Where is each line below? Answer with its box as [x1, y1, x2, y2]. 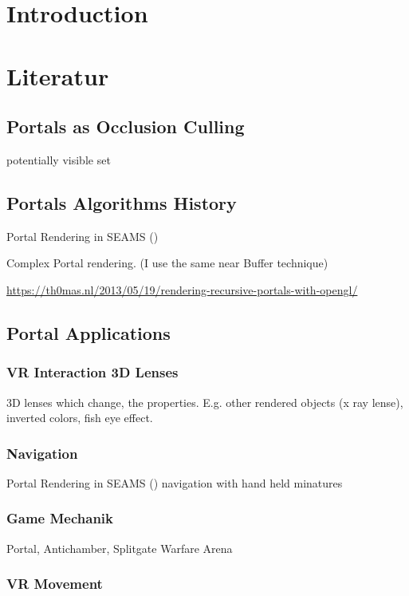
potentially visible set [6, 151, 111, 168]
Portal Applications [6, 320, 171, 345]
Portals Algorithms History [6, 190, 237, 215]
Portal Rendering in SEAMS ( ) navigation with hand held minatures [6, 474, 343, 491]
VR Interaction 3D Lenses [6, 362, 179, 382]
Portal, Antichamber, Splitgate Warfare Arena [6, 539, 233, 556]
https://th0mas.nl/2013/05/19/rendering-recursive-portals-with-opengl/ [6, 281, 358, 298]
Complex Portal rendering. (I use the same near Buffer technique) [6, 255, 328, 271]
